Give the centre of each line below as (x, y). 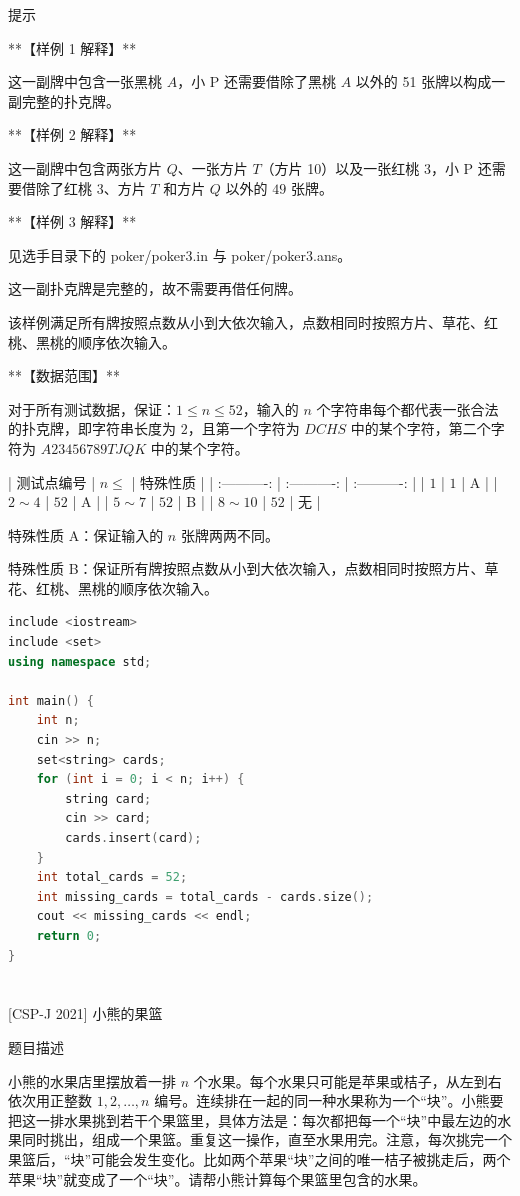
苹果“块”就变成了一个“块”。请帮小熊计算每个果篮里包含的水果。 (217, 1178)
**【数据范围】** (64, 375)
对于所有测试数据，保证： (92, 408)
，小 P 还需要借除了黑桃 (257, 81)
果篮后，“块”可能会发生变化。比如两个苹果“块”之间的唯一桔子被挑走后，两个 (259, 1158)
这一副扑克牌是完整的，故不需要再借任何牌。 (155, 288)
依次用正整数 (50, 1100)
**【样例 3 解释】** (72, 221)
